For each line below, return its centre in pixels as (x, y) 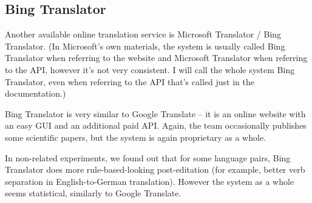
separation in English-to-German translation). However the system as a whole (150, 181)
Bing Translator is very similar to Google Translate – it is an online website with (155, 113)
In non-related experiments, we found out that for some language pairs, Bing (148, 157)
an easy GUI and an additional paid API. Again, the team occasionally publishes (156, 125)
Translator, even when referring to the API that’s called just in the (130, 81)
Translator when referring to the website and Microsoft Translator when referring (156, 58)
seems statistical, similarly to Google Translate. (93, 193)
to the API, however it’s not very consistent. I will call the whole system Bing (150, 69)
